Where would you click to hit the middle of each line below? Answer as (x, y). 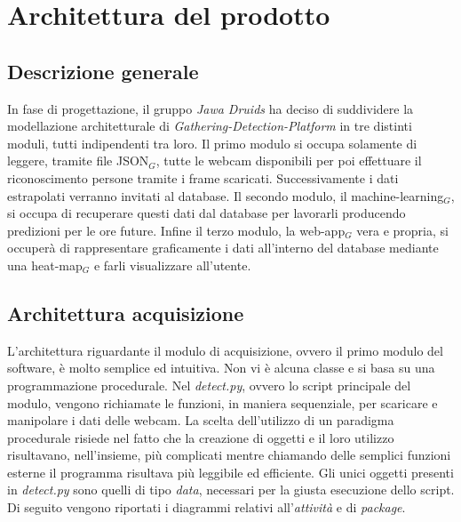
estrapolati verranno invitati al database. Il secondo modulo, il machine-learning (226, 195)
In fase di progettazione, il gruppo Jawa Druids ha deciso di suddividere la (211, 108)
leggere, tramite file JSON (78, 161)
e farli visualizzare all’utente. (172, 265)
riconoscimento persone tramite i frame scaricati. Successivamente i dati (203, 177)
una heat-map (45, 265)
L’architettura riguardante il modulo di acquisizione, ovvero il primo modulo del (225, 350)
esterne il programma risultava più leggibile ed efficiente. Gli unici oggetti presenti (230, 472)
